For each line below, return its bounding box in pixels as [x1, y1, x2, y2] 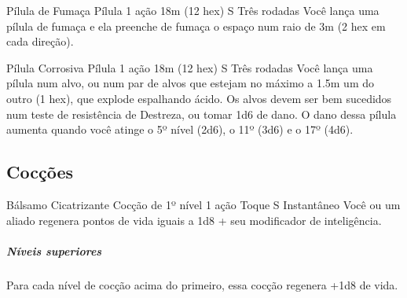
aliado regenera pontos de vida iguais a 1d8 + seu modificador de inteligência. [6, 212, 382, 228]
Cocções [6, 160, 74, 184]
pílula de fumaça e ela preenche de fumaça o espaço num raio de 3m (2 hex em [6, 17, 386, 34]
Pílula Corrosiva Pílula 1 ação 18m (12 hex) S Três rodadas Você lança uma [6, 59, 373, 75]
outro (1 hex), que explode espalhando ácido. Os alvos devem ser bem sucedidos [6, 90, 392, 106]
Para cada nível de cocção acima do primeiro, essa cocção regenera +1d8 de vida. [6, 276, 398, 292]
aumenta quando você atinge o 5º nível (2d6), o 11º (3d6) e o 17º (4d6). [6, 121, 354, 138]
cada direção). [6, 33, 74, 50]
